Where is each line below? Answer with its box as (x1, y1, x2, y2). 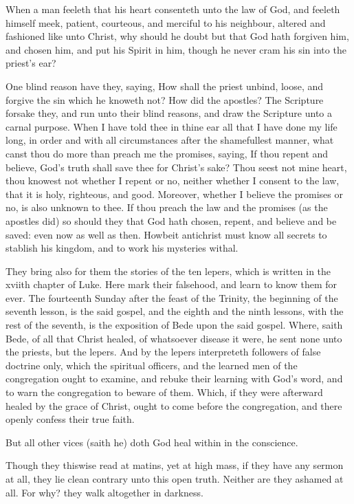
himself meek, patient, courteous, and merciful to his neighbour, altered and (5, 15, 326, 30)
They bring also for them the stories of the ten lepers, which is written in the (5, 263, 331, 278)
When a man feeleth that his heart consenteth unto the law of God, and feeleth (5, 2, 340, 16)
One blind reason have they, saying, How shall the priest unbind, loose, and (5, 78, 324, 93)
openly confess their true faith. (5, 412, 135, 426)
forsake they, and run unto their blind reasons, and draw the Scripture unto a (5, 106, 333, 120)
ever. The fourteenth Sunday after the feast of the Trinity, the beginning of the (5, 290, 338, 305)
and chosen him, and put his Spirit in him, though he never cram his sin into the (5, 42, 346, 56)
